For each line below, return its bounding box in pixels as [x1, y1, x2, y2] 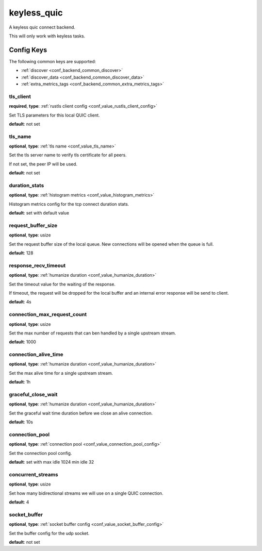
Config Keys [9, 46, 47, 54]
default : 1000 [9, 339, 36, 345]
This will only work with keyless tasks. [9, 33, 85, 39]
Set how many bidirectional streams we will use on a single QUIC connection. [9, 490, 164, 496]
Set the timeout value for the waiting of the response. [9, 281, 116, 287]
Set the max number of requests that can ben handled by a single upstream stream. [9, 330, 177, 336]
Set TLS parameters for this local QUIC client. [9, 112, 100, 118]
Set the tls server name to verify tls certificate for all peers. [9, 152, 127, 158]
